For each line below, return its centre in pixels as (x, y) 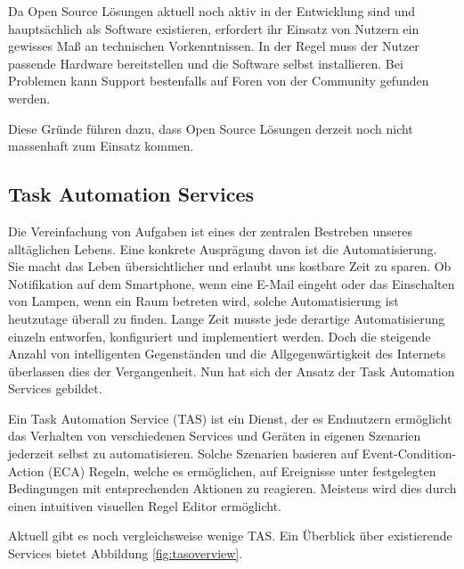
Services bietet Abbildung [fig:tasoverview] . (126, 553)
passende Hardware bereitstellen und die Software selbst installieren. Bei (206, 63)
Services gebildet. (55, 388)
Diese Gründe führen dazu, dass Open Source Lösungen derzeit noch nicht (211, 128)
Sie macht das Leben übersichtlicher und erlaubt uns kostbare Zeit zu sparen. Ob (230, 266)
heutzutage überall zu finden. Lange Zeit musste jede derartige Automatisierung (227, 318)
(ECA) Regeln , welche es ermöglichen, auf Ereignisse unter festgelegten (242, 470)
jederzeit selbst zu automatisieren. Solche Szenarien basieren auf (183, 454)
